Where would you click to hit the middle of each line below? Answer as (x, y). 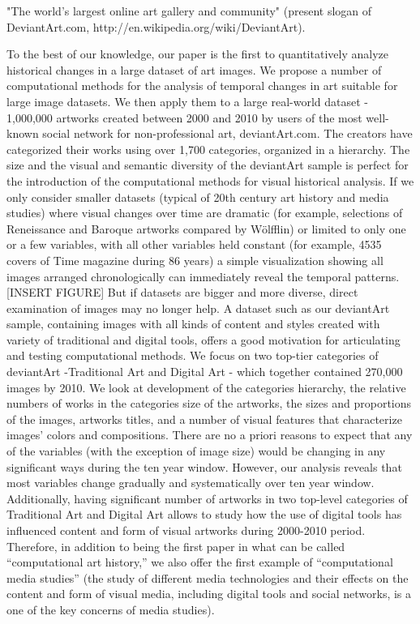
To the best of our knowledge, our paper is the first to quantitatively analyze (197, 54)
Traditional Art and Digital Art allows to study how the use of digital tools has (204, 514)
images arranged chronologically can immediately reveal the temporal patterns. (203, 276)
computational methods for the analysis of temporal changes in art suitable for (202, 85)
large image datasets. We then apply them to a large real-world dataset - (188, 101)
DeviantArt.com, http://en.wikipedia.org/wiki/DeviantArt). (156, 26)
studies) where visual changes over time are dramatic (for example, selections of (205, 213)
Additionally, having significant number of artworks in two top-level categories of (207, 498)
